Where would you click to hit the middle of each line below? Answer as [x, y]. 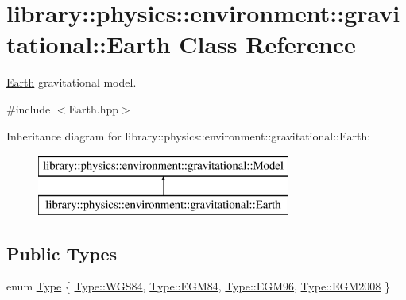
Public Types [62, 253]
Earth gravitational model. [72, 82]
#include [29, 108]
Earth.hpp [94, 108]
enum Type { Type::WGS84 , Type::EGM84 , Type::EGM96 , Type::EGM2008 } [198, 286]
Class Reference [267, 44]
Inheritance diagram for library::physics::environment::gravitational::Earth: [189, 135]
